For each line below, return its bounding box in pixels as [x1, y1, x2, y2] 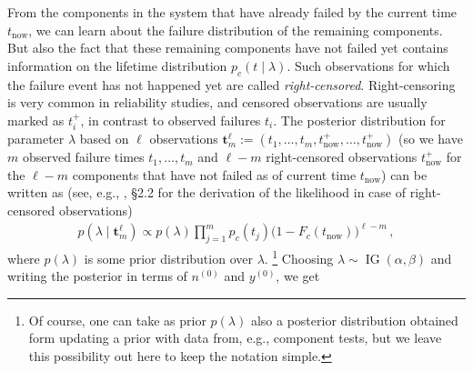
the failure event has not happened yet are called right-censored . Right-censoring [7, 75, 456, 94]
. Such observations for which [287, 55, 450, 75]
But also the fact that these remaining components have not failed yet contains [7, 38, 448, 57]
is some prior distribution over [84, 248, 253, 267]
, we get [276, 266, 320, 286]
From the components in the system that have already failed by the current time [7, 3, 458, 21]
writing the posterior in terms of [7, 266, 187, 286]
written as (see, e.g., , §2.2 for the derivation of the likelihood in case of [7, 183, 407, 202]
